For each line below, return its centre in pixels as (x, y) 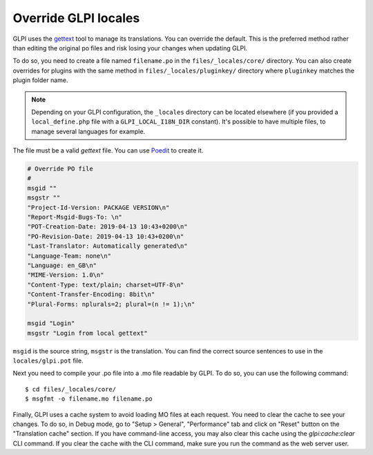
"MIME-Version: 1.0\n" (66, 275)
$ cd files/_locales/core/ (71, 389)
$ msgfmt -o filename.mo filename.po (89, 399)
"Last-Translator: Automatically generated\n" (107, 246)
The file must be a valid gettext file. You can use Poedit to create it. (108, 151)
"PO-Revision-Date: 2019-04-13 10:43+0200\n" (106, 236)
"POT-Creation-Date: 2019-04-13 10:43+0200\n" (107, 227)
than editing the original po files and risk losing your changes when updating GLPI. (130, 48)
